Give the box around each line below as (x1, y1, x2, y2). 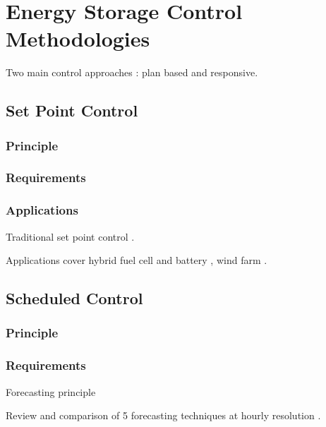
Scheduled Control (6, 287, 143, 309)
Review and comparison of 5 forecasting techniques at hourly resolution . (6, 408, 321, 423)
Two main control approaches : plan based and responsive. (6, 65, 258, 80)
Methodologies (6, 24, 150, 53)
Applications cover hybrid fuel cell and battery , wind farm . (6, 253, 267, 267)
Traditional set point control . (6, 229, 135, 243)
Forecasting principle (6, 384, 96, 399)
